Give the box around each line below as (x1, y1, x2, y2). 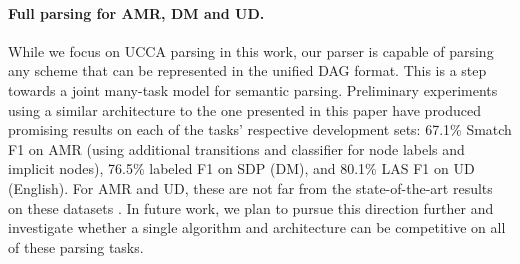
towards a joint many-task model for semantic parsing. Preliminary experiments (8, 79, 498, 100)
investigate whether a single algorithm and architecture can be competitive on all (8, 217, 506, 238)
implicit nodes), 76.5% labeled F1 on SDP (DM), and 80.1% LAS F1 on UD (8, 158, 475, 179)
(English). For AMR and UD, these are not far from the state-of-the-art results (8, 177, 493, 198)
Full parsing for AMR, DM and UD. (8, 2, 265, 23)
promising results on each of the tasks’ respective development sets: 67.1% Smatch (8, 119, 512, 140)
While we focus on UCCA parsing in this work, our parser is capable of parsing (8, 40, 494, 61)
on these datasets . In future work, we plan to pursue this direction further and (8, 197, 494, 218)
